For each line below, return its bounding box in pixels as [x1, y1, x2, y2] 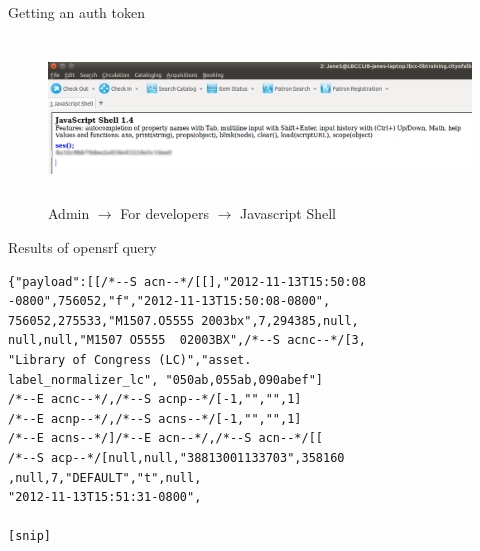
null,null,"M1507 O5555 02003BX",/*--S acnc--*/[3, [8, 333, 366, 348]
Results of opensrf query [8, 236, 157, 257]
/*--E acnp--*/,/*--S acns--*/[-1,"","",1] [8, 411, 302, 426]
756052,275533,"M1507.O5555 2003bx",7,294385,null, [8, 313, 359, 328]
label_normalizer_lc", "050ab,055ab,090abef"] [8, 372, 323, 387]
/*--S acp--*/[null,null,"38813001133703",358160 [8, 450, 345, 465]
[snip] [8, 529, 51, 544]
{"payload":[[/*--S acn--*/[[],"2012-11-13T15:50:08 [8, 274, 366, 289]
